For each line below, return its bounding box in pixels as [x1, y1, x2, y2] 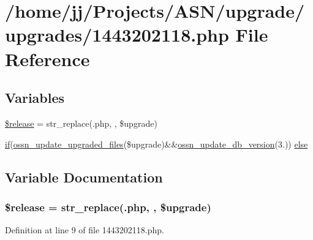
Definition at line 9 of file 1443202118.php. [5, 223, 165, 236]
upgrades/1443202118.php [5, 22, 229, 47]
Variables [5, 88, 65, 107]
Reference [5, 46, 90, 71]
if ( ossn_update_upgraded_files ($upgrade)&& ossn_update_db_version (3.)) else [5, 137, 308, 150]
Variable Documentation [5, 167, 163, 186]
